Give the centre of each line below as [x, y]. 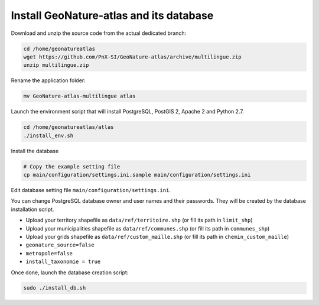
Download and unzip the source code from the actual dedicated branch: [99, 33]
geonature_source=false [60, 245]
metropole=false [49, 253]
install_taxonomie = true [63, 262]
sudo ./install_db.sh [55, 288]
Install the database [35, 151]
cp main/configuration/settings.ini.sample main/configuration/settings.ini [137, 175]
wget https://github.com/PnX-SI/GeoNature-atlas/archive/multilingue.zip [132, 57]
